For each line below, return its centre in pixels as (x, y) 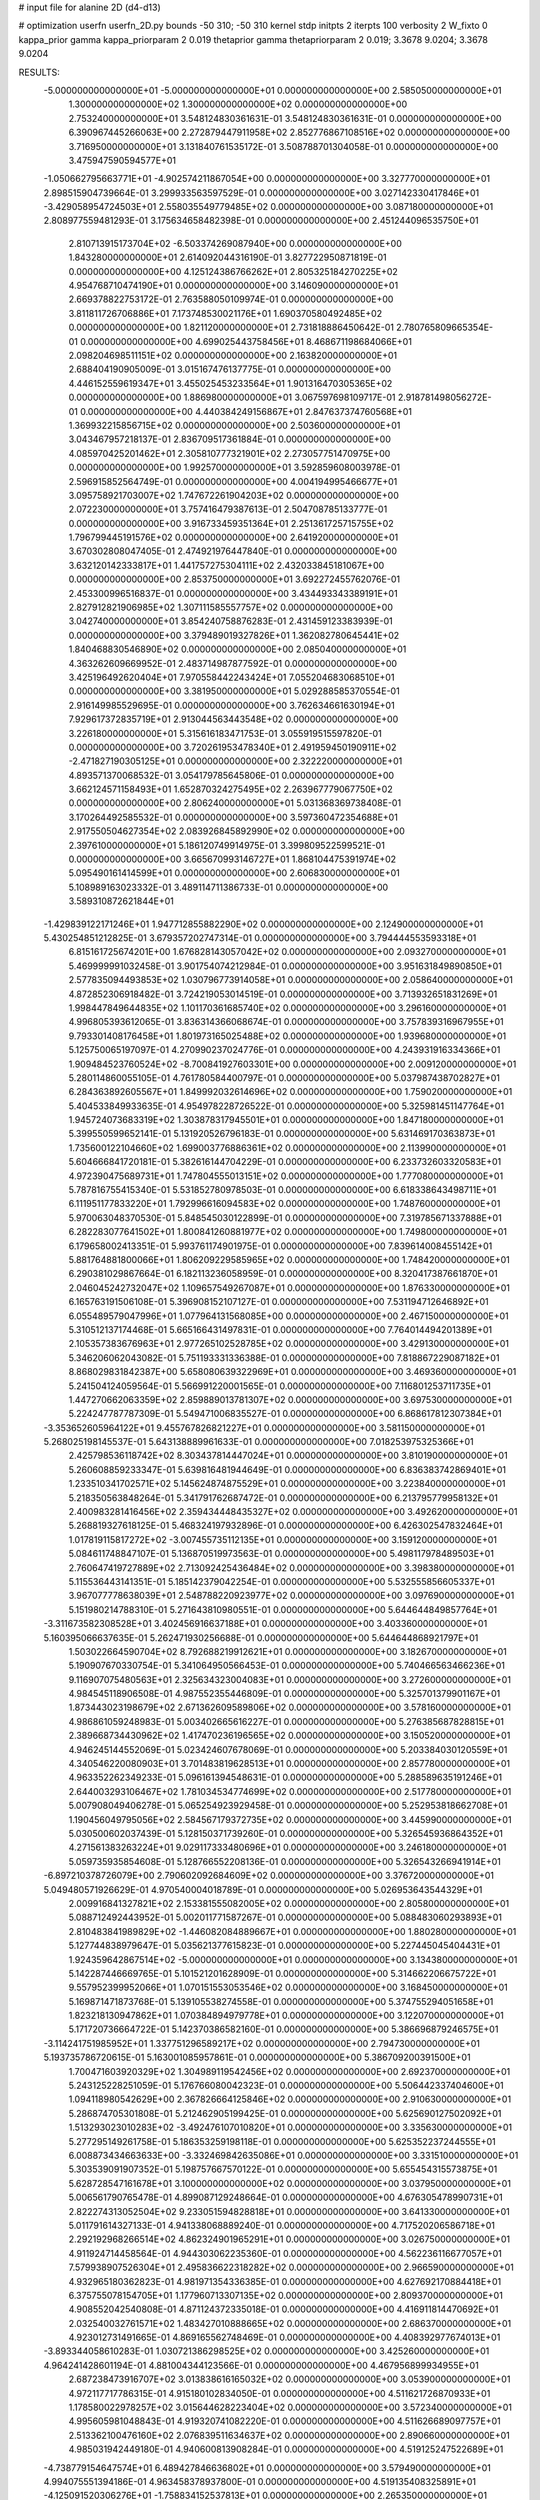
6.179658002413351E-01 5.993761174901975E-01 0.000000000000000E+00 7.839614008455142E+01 (280, 1246)
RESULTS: (39, 72)
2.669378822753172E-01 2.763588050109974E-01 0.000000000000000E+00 (231, 299)
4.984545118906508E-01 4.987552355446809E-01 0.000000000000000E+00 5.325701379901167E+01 (284, 1694)
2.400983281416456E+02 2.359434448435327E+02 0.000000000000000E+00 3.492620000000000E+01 (293, 1512)
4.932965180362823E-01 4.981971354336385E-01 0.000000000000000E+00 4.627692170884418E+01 (285, 2281)
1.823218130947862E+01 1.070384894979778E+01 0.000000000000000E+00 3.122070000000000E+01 (286, 2016)
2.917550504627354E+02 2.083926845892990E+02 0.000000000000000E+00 (236, 831)
